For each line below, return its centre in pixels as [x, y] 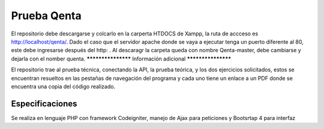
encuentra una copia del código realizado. [63, 86]
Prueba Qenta [46, 16]
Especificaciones [44, 103]
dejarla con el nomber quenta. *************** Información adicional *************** [121, 58]
